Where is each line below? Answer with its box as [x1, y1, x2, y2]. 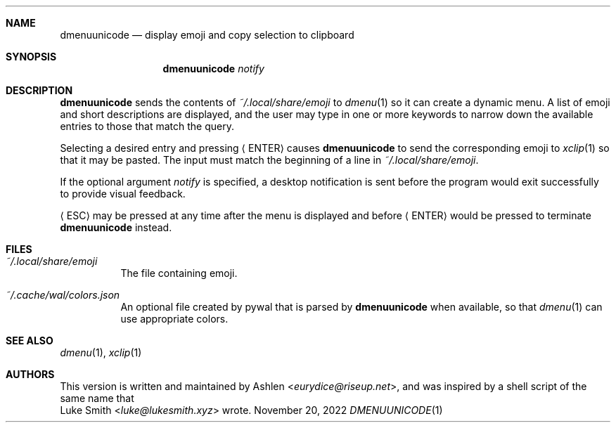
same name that [60, 392, 134, 404]
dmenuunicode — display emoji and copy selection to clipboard [60, 29, 354, 41]
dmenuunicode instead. [60, 221, 172, 233]
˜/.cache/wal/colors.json [6, 289, 120, 301]
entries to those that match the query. [60, 120, 234, 132]
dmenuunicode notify [162, 63, 264, 74]
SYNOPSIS [6, 51, 57, 63]
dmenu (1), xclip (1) [60, 346, 142, 358]
